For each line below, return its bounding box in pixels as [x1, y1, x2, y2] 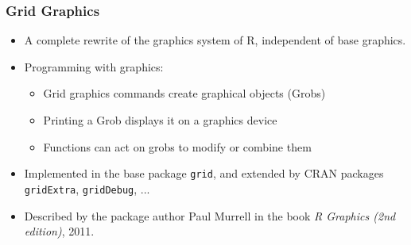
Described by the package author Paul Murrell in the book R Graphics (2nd [24, 207, 396, 224]
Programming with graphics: [24, 58, 164, 75]
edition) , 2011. [24, 223, 95, 239]
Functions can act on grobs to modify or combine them [43, 138, 312, 155]
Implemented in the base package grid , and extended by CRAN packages [24, 165, 384, 182]
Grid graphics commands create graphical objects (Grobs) [43, 85, 326, 101]
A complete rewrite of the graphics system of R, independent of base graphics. [24, 32, 406, 48]
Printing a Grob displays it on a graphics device [43, 112, 277, 128]
